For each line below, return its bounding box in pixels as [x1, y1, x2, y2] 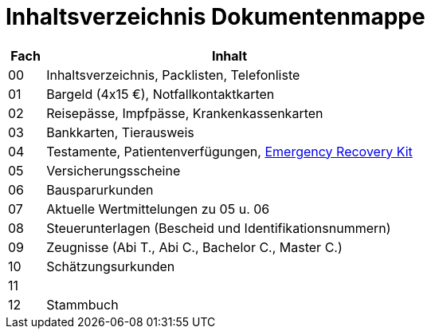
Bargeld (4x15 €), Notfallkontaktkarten [46, 85, 275, 102]
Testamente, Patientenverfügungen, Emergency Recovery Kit [46, 143, 413, 160]
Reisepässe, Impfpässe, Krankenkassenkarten [46, 104, 323, 121]
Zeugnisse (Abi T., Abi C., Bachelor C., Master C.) [46, 238, 343, 255]
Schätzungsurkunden [46, 258, 175, 274]
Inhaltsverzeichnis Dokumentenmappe [6, 3, 425, 30]
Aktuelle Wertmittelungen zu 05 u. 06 [46, 200, 270, 217]
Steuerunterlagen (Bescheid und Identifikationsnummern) [46, 219, 391, 236]
